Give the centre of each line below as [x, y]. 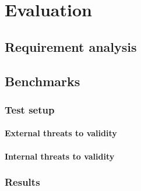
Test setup [30, 109]
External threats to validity [61, 133]
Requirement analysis [71, 46]
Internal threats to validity [60, 156]
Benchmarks [43, 81]
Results [22, 182]
